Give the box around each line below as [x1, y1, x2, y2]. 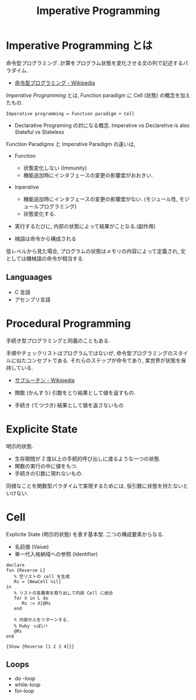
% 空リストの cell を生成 [13, 573, 70, 579]
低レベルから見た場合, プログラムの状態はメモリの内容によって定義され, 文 [6, 248, 186, 255]
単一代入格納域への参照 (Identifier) [14, 550, 98, 557]
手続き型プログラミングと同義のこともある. [6, 337, 111, 344]
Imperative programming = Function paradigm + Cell [6, 110, 135, 117]
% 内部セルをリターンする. [13, 617, 70, 623]
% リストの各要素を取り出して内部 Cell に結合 [13, 590, 114, 596]
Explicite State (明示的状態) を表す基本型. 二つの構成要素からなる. [6, 530, 164, 537]
